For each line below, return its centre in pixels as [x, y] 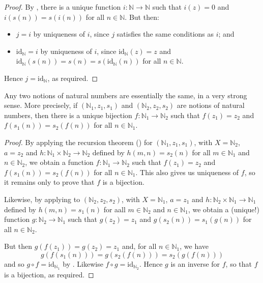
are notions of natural [211, 105]
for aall [114, 209]
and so [14, 263]
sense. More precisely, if [41, 105]
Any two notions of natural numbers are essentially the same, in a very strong [126, 95]
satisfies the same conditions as [165, 34]
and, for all [139, 246]
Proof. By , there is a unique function [63, 7]
